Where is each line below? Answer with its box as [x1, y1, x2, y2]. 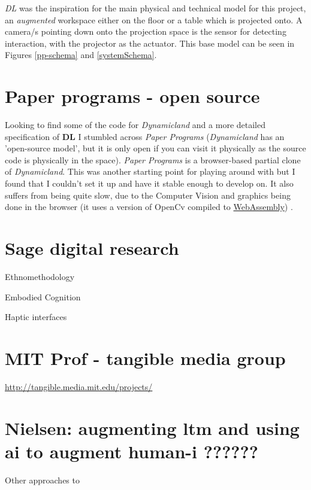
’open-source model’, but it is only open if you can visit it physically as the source [5, 142, 306, 154]
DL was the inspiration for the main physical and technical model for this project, [5, 2, 306, 14]
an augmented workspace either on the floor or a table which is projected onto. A [5, 13, 303, 26]
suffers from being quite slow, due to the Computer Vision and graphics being [5, 188, 291, 201]
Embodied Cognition [5, 290, 81, 303]
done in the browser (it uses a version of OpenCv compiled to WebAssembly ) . [5, 200, 293, 213]
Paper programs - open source [5, 84, 260, 108]
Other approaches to [5, 473, 80, 486]
